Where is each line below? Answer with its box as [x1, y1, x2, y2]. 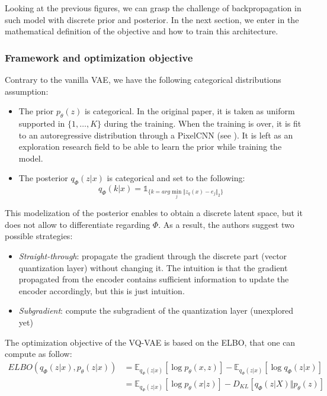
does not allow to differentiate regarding [5, 218, 150, 230]
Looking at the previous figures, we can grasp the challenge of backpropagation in [5, 2, 302, 14]
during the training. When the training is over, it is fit [104, 117, 302, 129]
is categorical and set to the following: [107, 172, 245, 184]
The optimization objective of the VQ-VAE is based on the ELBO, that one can [5, 336, 296, 348]
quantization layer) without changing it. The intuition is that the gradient [18, 261, 288, 273]
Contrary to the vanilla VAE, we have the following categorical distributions [5, 73, 281, 85]
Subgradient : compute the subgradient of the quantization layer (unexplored [18, 304, 294, 317]
